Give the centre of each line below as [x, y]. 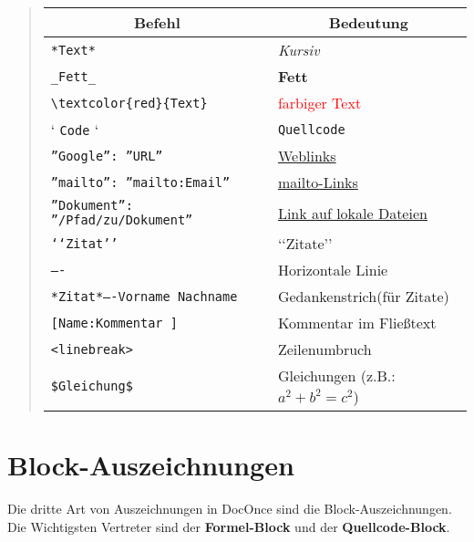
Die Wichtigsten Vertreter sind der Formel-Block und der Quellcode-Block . [229, 526]
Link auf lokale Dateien [352, 213]
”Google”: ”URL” [107, 156]
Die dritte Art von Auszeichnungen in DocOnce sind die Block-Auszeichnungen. [230, 509]
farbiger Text [319, 103]
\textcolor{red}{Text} [129, 103]
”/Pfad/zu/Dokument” [122, 220]
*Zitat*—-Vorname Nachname [144, 296]
